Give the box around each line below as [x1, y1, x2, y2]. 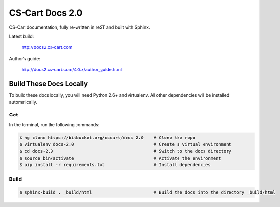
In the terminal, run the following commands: [9, 121, 100, 127]
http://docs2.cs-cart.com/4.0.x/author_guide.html [21, 67, 122, 73]
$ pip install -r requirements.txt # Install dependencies [19, 162, 211, 168]
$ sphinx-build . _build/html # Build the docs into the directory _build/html [19, 190, 276, 195]
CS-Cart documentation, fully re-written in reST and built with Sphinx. [9, 24, 150, 30]
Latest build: [9, 33, 34, 39]
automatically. [9, 99, 38, 105]
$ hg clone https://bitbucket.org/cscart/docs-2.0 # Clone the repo [19, 135, 196, 140]
